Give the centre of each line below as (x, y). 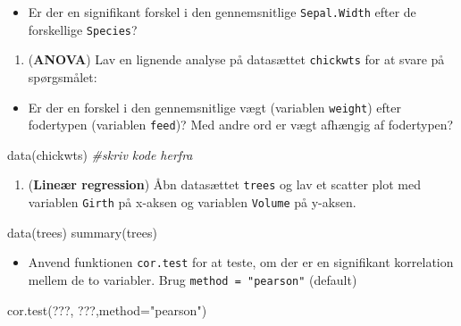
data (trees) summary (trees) (82, 232)
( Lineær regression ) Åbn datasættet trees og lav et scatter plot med (224, 184)
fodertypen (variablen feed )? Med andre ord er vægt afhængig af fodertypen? (241, 125)
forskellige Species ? (83, 29)
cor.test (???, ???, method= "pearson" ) (107, 309)
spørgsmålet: (63, 76)
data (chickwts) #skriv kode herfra (100, 154)
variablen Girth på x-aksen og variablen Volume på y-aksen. (192, 202)
